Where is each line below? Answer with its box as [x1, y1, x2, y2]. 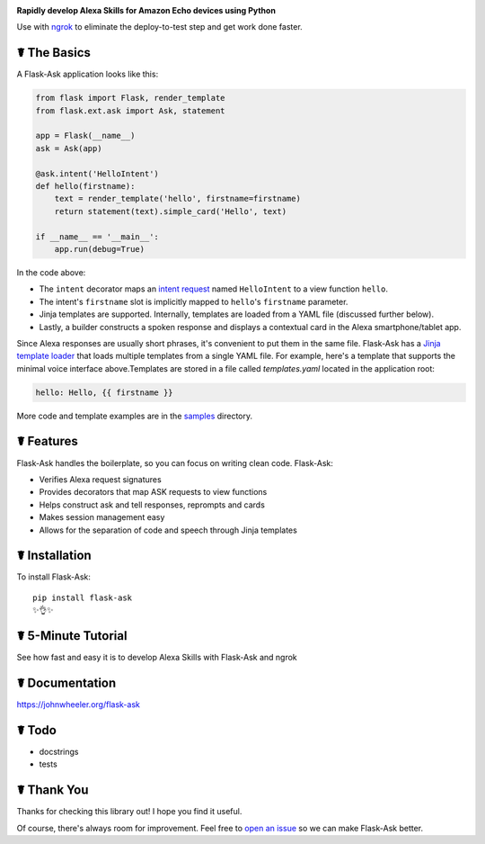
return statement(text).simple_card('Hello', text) [54, 206, 287, 216]
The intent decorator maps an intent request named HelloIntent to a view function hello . [39, 283, 388, 294]
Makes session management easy [39, 512, 165, 523]
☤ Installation [16, 548, 92, 563]
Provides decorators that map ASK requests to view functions [39, 487, 268, 498]
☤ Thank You [16, 783, 89, 798]
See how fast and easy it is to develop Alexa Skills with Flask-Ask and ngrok [16, 652, 298, 663]
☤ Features [16, 434, 78, 449]
